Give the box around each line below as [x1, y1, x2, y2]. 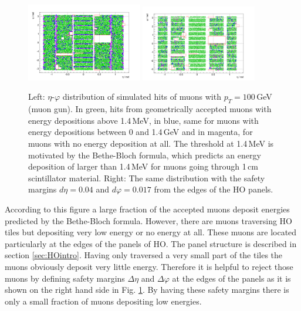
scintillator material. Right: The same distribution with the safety [28, 171, 265, 184]
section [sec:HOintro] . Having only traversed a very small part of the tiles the [5, 249, 283, 261]
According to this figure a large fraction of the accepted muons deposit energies [5, 202, 290, 215]
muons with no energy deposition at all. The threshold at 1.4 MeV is [28, 137, 274, 149]
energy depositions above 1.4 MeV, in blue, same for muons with [28, 114, 259, 126]
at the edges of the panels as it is [172, 272, 291, 284]
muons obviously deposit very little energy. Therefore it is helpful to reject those [5, 260, 293, 272]
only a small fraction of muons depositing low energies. [5, 295, 202, 307]
